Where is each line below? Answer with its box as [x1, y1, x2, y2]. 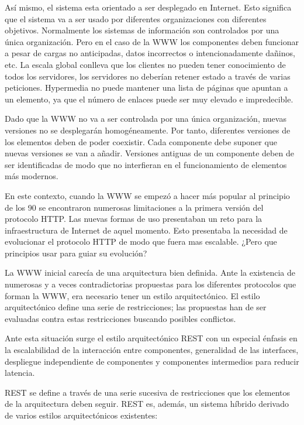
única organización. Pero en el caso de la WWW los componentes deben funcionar [5, 35, 299, 47]
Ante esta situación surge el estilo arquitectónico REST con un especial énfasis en [5, 332, 298, 344]
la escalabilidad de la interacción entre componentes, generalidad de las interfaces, [5, 344, 299, 356]
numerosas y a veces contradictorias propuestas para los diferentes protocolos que [5, 278, 296, 290]
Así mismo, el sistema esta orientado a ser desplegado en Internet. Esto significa [5, 1, 292, 13]
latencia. [5, 366, 35, 379]
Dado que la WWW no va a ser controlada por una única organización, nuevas [5, 112, 286, 125]
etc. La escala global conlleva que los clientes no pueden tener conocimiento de [5, 58, 286, 70]
